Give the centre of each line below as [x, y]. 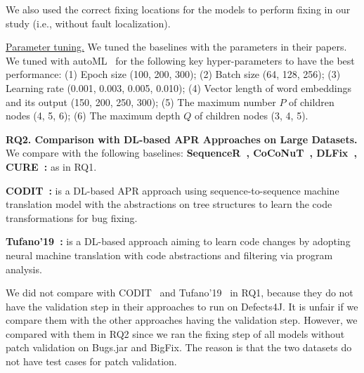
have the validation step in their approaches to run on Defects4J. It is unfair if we [182, 306]
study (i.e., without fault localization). [88, 23]
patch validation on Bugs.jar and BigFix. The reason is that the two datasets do [179, 347]
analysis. [24, 269]
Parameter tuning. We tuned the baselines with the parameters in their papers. [176, 47]
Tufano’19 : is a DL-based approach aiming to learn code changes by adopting [178, 241]
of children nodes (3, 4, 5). [251, 116]
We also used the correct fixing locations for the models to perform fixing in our [178, 9]
